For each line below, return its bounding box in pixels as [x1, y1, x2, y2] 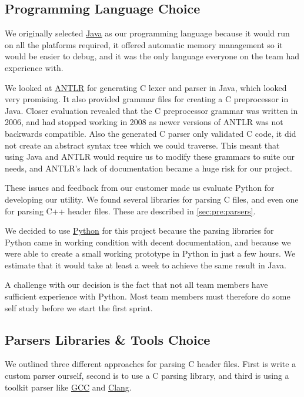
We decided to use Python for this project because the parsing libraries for [5, 224, 274, 237]
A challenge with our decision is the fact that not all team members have [5, 278, 268, 291]
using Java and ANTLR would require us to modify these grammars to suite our [5, 150, 295, 163]
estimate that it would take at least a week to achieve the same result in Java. [5, 258, 286, 271]
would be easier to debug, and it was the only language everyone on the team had [5, 50, 300, 62]
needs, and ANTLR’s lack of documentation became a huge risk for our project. [5, 162, 292, 174]
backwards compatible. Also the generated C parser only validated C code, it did [5, 127, 296, 139]
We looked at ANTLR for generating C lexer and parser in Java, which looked [5, 81, 287, 93]
